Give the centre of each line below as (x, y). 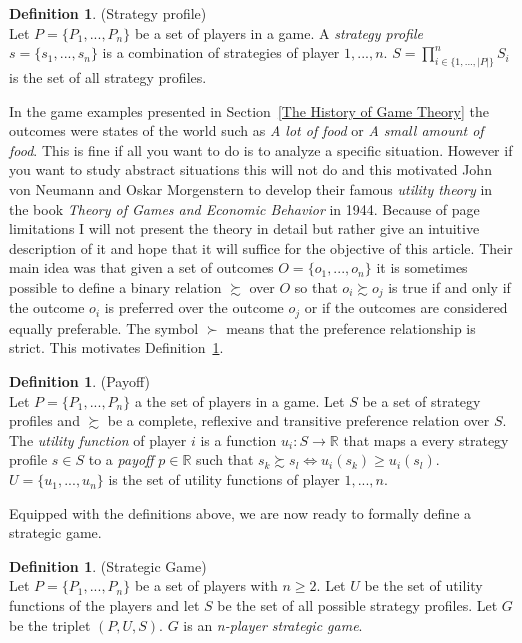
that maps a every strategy (426, 439)
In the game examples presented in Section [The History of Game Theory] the (249, 110)
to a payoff (121, 459)
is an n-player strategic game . (273, 624)
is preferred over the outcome (194, 307)
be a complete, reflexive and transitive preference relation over (298, 420)
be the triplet (50, 624)
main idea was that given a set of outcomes (141, 267)
